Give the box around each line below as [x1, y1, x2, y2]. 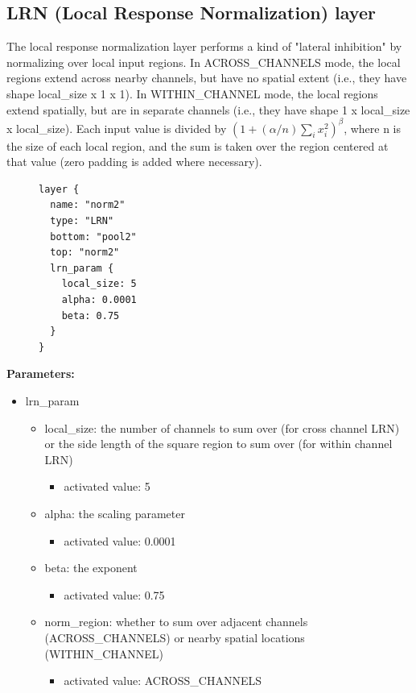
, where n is [344, 119, 402, 136]
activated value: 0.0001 [64, 532, 176, 549]
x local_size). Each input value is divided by [6, 119, 227, 136]
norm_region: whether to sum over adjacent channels [44, 613, 308, 630]
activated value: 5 [64, 478, 150, 495]
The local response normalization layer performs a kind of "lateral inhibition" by [6, 38, 402, 55]
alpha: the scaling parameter [44, 504, 185, 521]
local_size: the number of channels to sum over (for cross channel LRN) [44, 419, 400, 436]
